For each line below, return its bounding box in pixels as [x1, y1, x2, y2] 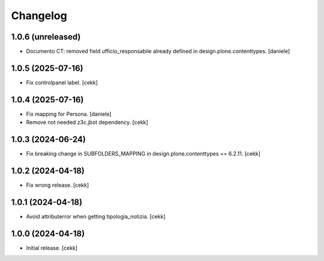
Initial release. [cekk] [26, 244, 78, 251]
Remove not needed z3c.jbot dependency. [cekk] [26, 119, 148, 126]
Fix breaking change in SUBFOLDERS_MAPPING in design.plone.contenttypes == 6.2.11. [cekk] [26, 150, 261, 157]
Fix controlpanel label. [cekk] [26, 78, 98, 86]
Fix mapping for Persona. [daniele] [26, 110, 112, 117]
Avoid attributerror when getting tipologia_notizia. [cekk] [26, 213, 166, 220]
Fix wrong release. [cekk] [26, 181, 89, 189]
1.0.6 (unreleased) [11, 32, 81, 42]
